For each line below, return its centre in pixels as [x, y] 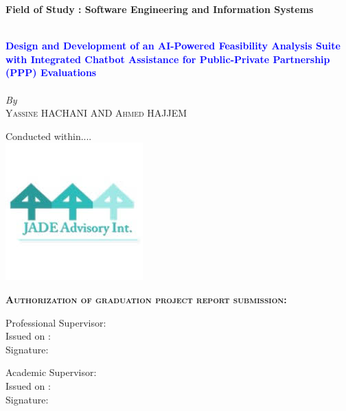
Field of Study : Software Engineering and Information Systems [160, 9]
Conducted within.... [49, 136]
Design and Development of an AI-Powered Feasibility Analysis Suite [173, 46]
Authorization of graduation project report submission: [146, 299]
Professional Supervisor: [56, 322]
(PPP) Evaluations [51, 72]
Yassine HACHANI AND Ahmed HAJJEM [96, 113]
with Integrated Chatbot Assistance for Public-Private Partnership [168, 59]
